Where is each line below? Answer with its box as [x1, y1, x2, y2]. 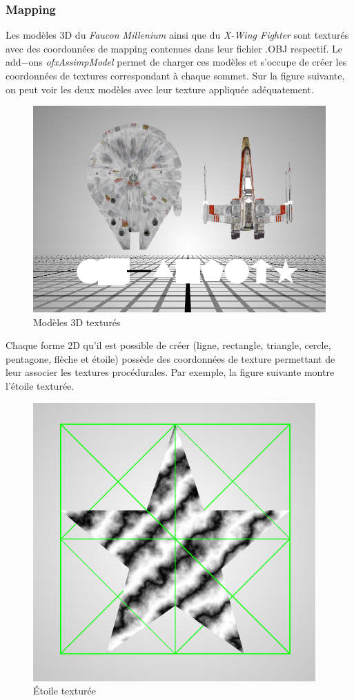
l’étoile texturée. [6, 378, 75, 392]
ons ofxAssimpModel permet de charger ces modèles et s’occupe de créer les [28, 55, 347, 69]
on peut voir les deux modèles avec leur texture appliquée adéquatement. [6, 82, 314, 96]
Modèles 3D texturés [33, 314, 121, 329]
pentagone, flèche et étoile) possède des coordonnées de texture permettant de [6, 351, 335, 366]
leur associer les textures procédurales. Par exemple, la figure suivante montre [6, 365, 335, 379]
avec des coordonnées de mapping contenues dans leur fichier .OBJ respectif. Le [6, 41, 342, 55]
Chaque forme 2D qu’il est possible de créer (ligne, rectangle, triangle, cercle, [6, 338, 331, 352]
